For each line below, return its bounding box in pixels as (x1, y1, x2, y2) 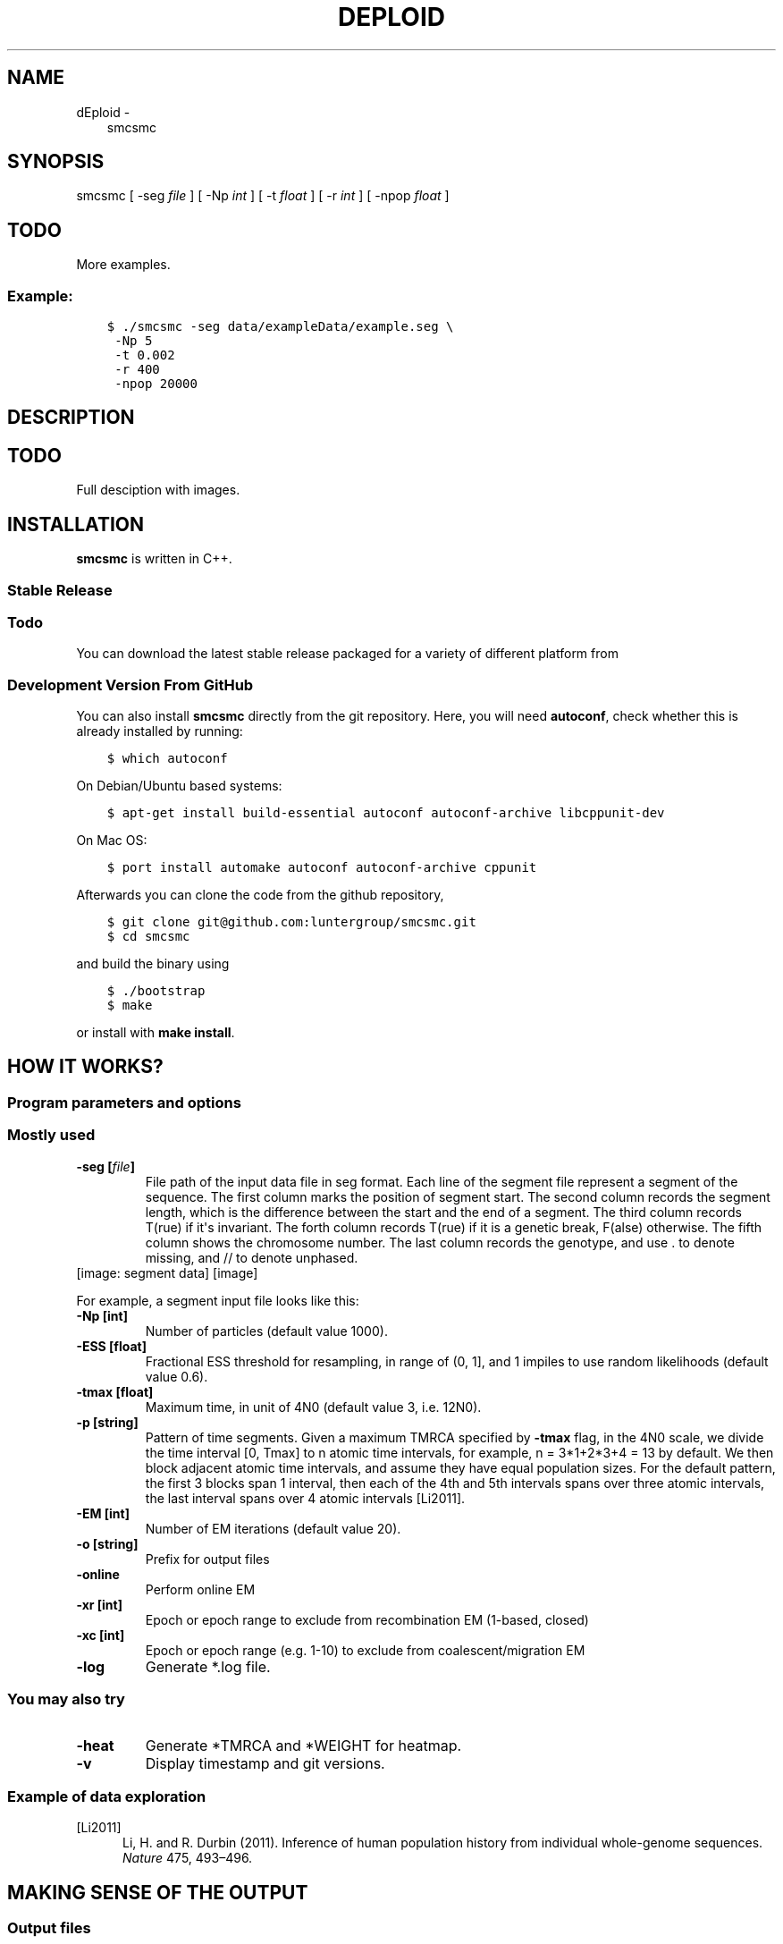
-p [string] (76, 1414, 139, 1430)
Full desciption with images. (76, 482, 240, 498)
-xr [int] (76, 1596, 122, 1612)
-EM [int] (76, 1505, 130, 1521)
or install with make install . (76, 1025, 235, 1041)
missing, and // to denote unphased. (145, 1249, 358, 1265)
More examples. (76, 257, 171, 273)
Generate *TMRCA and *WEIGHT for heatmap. (145, 1737, 462, 1755)
